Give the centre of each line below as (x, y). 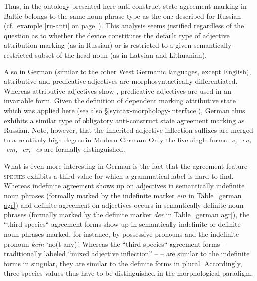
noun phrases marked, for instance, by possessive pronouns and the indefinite (122, 234)
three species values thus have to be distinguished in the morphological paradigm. (128, 273)
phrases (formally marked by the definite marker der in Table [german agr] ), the (127, 214)
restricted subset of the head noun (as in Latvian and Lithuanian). (105, 54)
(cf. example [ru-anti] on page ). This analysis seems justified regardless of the (124, 26)
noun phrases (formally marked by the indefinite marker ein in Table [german (123, 195)
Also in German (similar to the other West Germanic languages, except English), (128, 71)
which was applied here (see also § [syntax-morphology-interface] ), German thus (125, 110)
